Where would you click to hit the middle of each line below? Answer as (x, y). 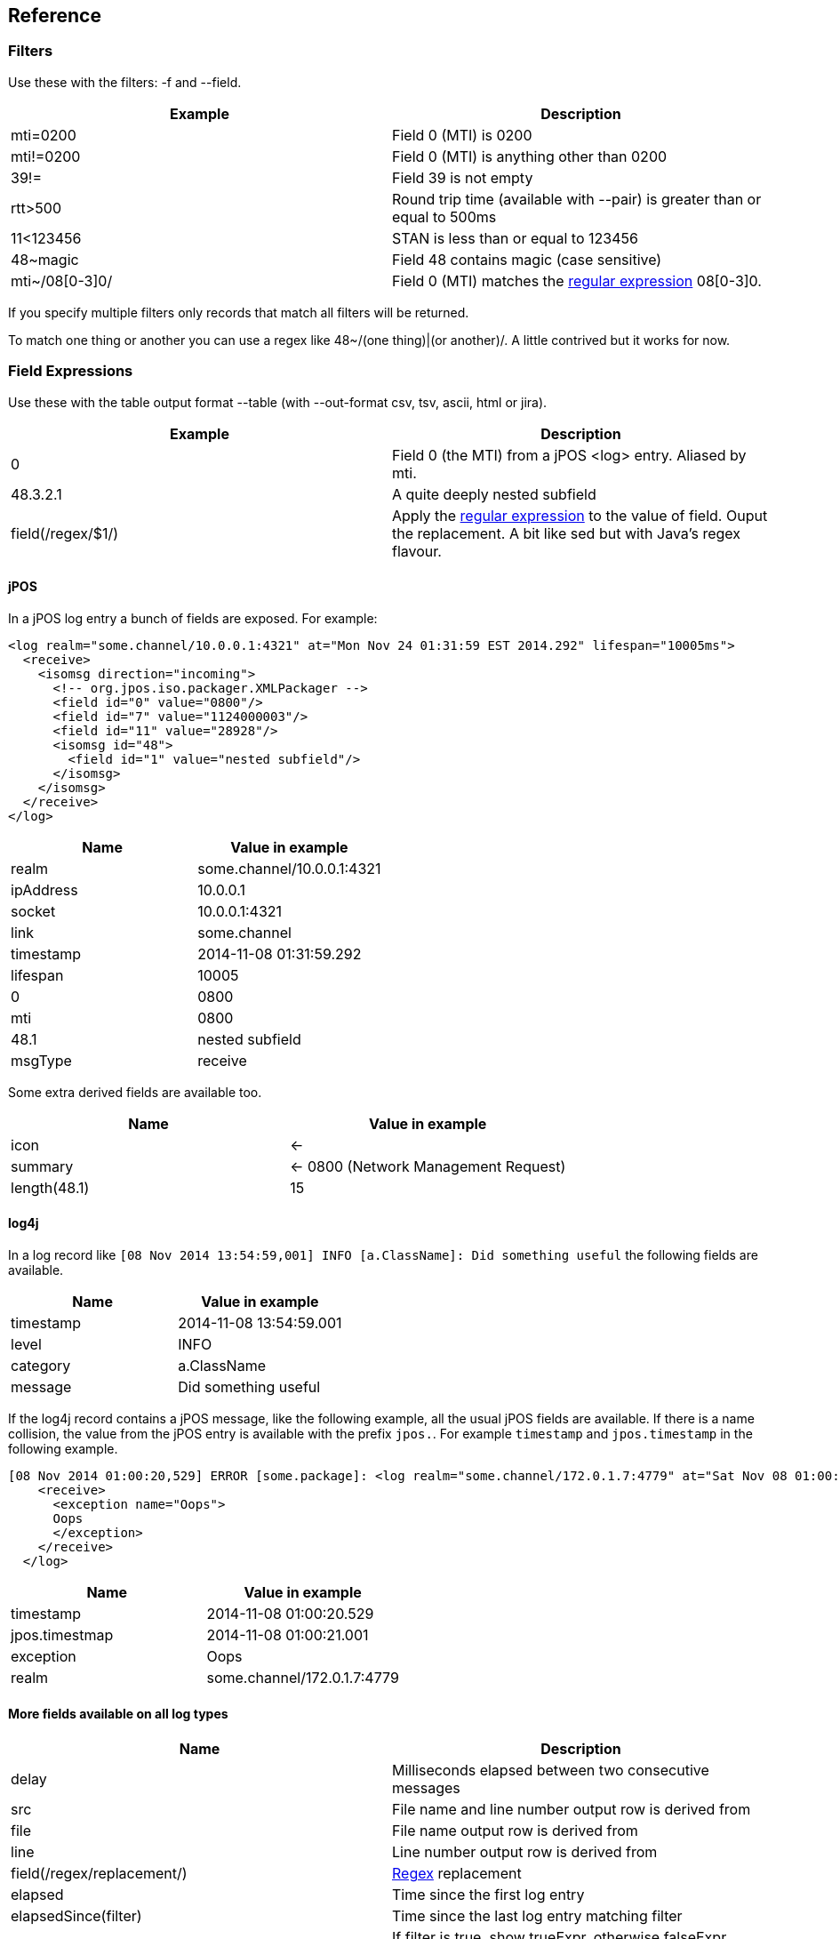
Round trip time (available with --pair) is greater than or (577, 199)
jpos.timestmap (62, 1635)
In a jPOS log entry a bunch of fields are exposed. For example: (193, 618)
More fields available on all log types (118, 1713)
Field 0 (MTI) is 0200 (462, 135)
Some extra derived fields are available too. (135, 1092)
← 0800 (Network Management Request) (428, 1166)
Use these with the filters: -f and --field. (125, 82)
